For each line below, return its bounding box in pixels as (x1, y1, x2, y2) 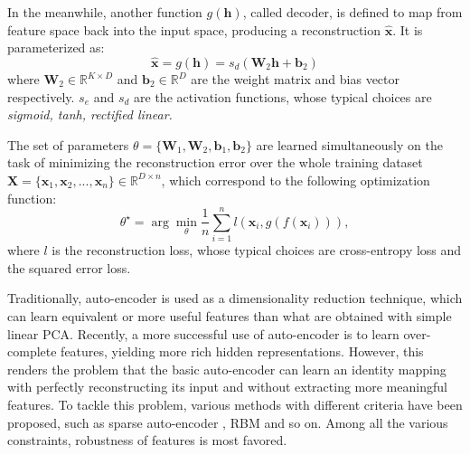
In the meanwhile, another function (7, 3, 202, 21)
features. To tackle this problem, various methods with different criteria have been (7, 395, 463, 414)
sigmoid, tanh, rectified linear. (7, 105, 173, 124)
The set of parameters (7, 135, 129, 154)
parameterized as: (7, 38, 105, 57)
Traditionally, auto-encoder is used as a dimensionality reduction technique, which (7, 289, 463, 308)
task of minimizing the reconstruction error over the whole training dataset (7, 153, 423, 172)
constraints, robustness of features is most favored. (7, 431, 287, 450)
